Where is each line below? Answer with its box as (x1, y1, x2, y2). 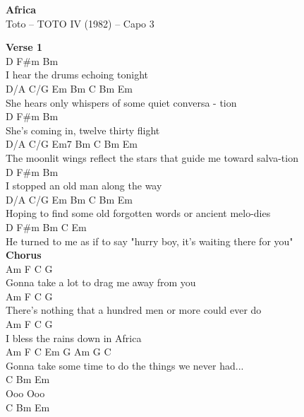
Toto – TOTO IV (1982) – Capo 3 (6, 16, 154, 30)
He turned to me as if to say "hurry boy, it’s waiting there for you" (6, 233, 293, 248)
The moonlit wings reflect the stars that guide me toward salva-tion (6, 150, 298, 165)
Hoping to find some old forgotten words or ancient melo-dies (6, 206, 271, 221)
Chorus (6, 247, 42, 262)
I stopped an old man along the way (6, 178, 162, 193)
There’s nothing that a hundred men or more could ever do (6, 303, 262, 317)
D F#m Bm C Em (6, 219, 87, 234)
